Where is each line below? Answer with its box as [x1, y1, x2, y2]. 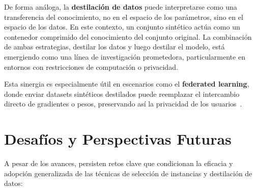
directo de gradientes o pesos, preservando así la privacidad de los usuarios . [4, 98, 242, 109]
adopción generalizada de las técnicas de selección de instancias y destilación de [4, 168, 252, 178]
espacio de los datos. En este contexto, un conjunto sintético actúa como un [4, 21, 240, 32]
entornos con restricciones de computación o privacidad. [4, 61, 178, 72]
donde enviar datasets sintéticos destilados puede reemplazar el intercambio [4, 88, 240, 99]
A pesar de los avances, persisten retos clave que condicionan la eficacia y [4, 158, 233, 169]
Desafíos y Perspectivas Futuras [4, 128, 232, 149]
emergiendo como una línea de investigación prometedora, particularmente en [4, 51, 245, 62]
